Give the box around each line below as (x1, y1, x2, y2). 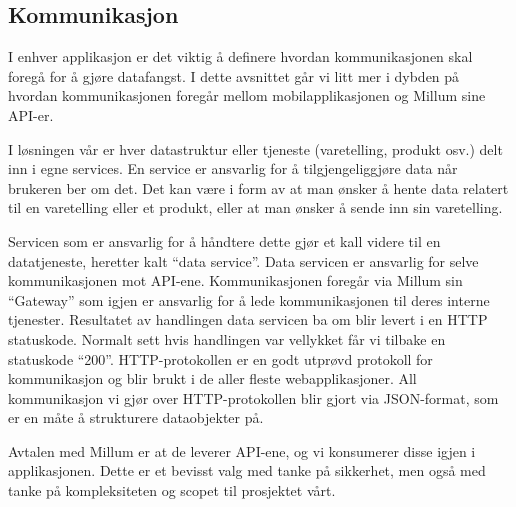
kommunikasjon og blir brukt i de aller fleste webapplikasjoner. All (8, 368, 417, 389)
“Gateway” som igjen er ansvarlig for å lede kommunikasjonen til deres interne (8, 289, 490, 310)
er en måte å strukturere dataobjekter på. (8, 407, 264, 428)
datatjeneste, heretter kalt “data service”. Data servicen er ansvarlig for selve (8, 250, 479, 271)
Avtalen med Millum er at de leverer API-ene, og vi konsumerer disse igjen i (8, 440, 476, 461)
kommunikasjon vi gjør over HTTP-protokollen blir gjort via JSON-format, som (8, 387, 499, 408)
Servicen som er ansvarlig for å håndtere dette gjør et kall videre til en (8, 230, 441, 251)
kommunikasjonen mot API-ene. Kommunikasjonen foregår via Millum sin (8, 270, 463, 291)
